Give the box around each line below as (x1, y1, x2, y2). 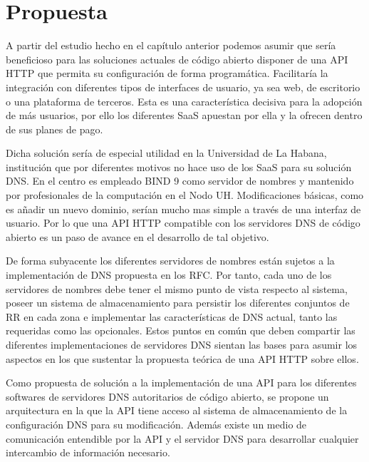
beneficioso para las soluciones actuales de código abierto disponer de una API (6, 51, 348, 66)
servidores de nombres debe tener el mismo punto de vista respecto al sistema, (6, 281, 348, 296)
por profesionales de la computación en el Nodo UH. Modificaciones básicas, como (6, 188, 364, 202)
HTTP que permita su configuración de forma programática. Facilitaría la (6, 66, 328, 81)
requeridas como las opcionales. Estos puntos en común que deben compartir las (6, 323, 355, 338)
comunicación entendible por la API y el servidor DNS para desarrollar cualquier (6, 431, 359, 446)
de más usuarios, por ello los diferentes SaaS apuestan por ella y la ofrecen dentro (6, 108, 363, 123)
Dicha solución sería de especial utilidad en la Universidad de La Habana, (6, 145, 327, 160)
